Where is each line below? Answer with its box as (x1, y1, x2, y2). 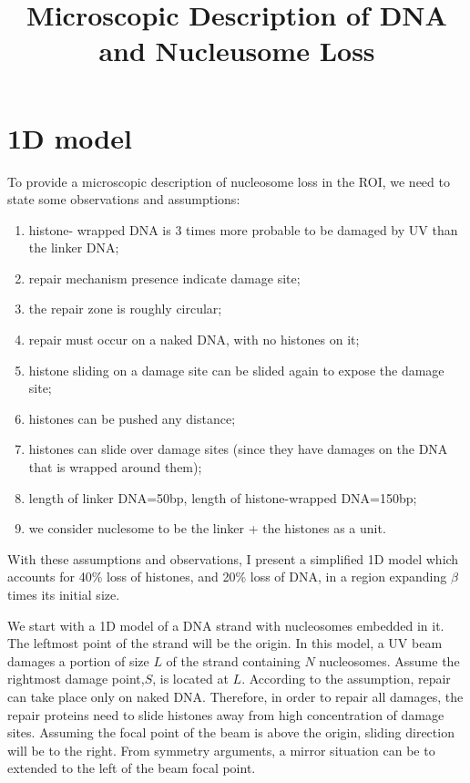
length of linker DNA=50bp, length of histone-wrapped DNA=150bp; (28, 488, 417, 507)
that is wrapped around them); (28, 458, 202, 477)
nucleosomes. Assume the (319, 651, 460, 670)
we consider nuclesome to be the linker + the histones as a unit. (28, 519, 386, 538)
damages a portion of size (7, 651, 149, 670)
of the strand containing (166, 651, 301, 670)
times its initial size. (7, 585, 120, 603)
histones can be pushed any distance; (28, 408, 236, 428)
